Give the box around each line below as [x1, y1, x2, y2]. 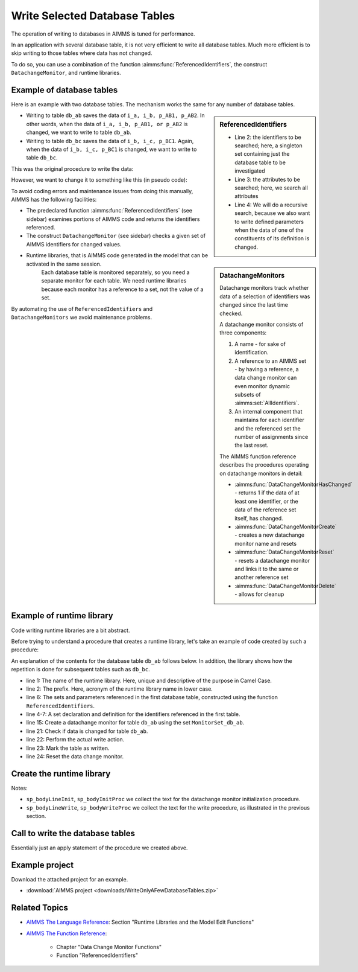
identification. [234, 349, 269, 356]
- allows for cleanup [234, 590, 284, 598]
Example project [11, 860, 74, 870]
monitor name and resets [234, 540, 297, 547]
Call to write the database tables [11, 828, 136, 839]
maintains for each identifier [234, 417, 304, 424]
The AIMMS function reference [219, 453, 297, 460]
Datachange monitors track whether [219, 284, 309, 292]
